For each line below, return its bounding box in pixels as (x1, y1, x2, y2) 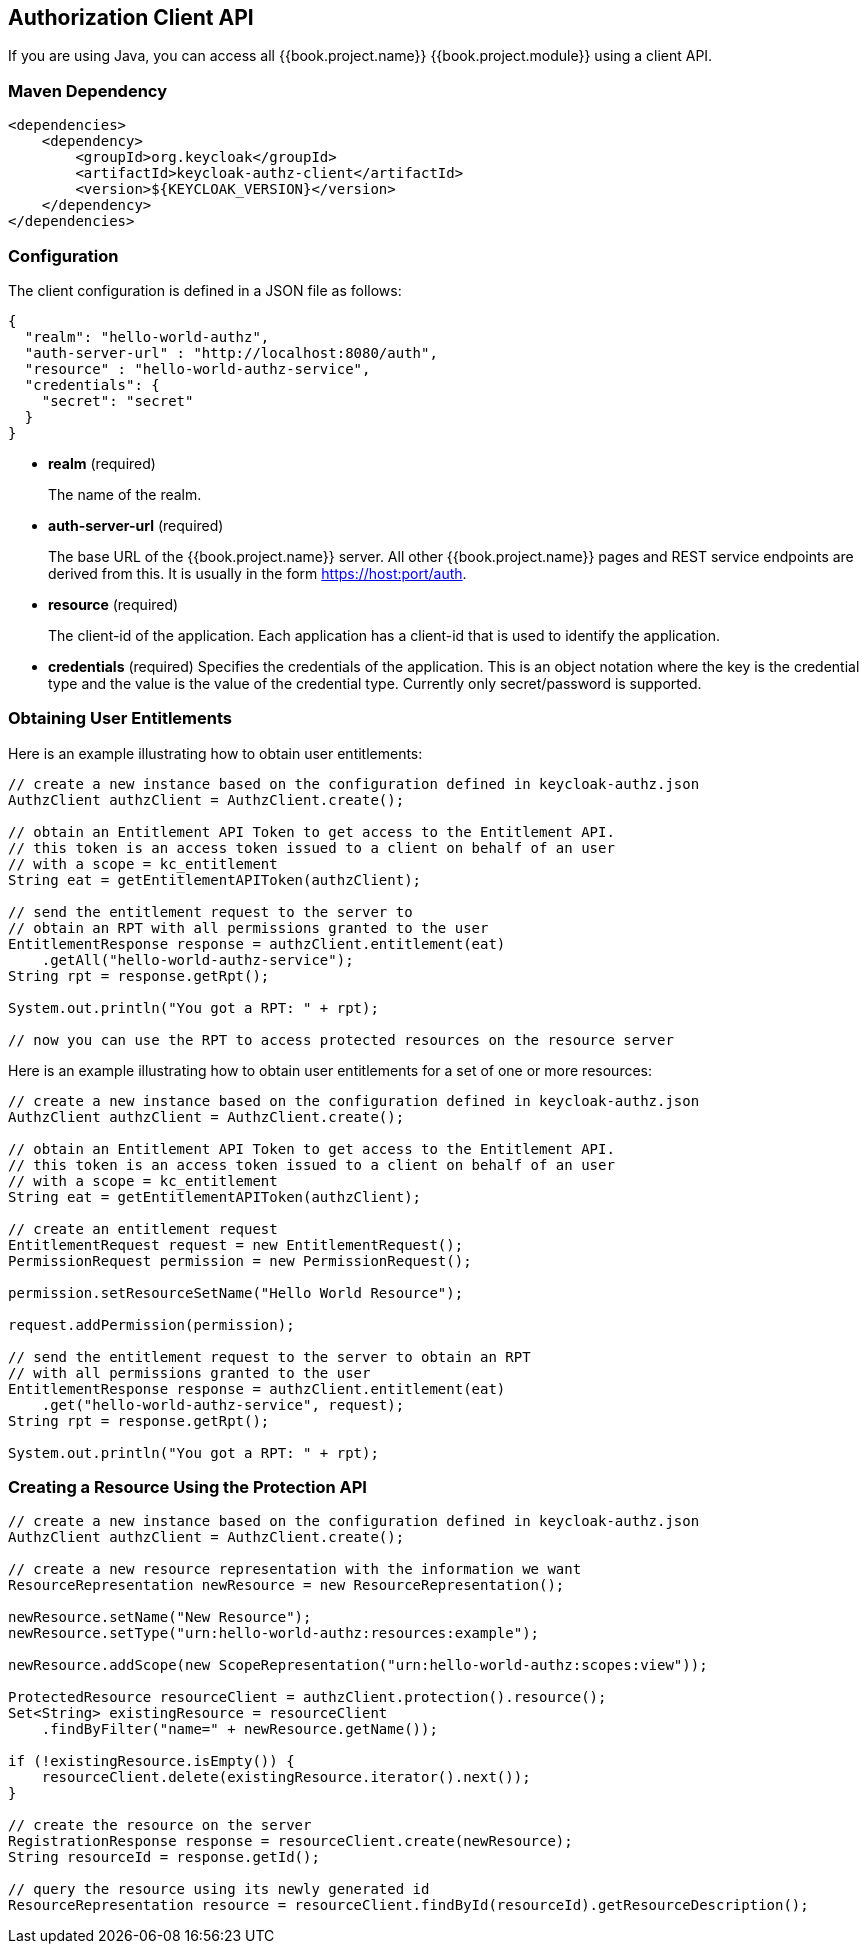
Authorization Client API (8, 5, 254, 30)
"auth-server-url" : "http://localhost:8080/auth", (24, 344, 438, 361)
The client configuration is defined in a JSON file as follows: (8, 281, 402, 299)
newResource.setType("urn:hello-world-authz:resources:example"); (8, 1625, 540, 1642)
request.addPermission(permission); (8, 1316, 295, 1333)
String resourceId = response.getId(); (8, 1849, 320, 1866)
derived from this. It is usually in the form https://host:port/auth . (48, 564, 467, 582)
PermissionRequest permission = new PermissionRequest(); (8, 1252, 472, 1269)
